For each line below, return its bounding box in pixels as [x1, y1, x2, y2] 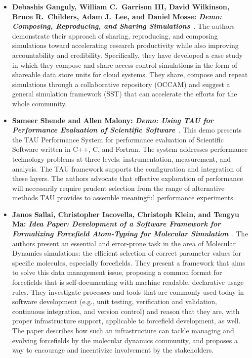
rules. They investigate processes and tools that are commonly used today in [12, 286, 244, 297]
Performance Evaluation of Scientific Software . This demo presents [12, 125, 242, 135]
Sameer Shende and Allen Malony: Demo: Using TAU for [12, 115, 213, 125]
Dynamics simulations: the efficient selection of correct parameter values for [12, 248, 241, 258]
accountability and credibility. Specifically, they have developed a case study [12, 49, 243, 60]
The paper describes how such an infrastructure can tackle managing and [12, 325, 234, 335]
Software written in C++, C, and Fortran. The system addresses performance [12, 144, 248, 154]
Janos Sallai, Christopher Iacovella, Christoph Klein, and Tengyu [12, 209, 239, 219]
